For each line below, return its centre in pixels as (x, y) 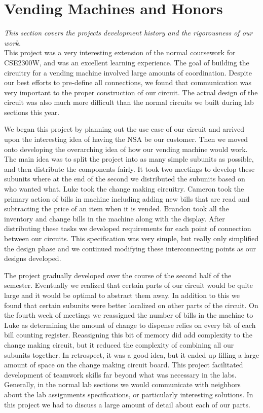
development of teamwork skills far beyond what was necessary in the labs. (120, 374)
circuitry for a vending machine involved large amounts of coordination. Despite (128, 72)
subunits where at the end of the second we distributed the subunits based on (125, 179)
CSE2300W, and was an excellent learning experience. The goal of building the (127, 62)
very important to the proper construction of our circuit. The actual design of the (131, 92)
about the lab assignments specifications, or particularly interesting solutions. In (129, 394)
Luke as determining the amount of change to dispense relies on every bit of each (130, 325)
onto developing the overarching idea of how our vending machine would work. (126, 149)
